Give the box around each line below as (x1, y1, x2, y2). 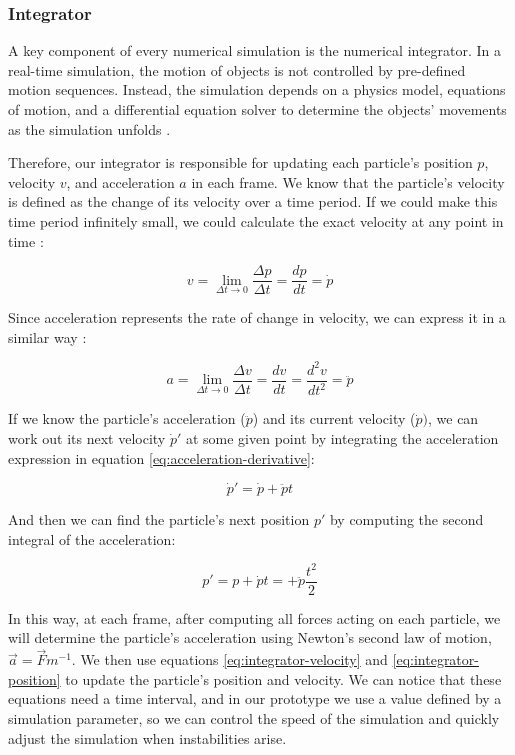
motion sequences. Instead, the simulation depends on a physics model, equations (8, 79, 506, 100)
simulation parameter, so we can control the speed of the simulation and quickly (8, 708, 500, 729)
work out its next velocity (8, 427, 166, 448)
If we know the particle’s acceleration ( (8, 408, 246, 429)
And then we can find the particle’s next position (8, 509, 310, 530)
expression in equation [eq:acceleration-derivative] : (8, 447, 315, 468)
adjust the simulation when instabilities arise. (8, 727, 287, 748)
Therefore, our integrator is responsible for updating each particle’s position (8, 152, 473, 173)
